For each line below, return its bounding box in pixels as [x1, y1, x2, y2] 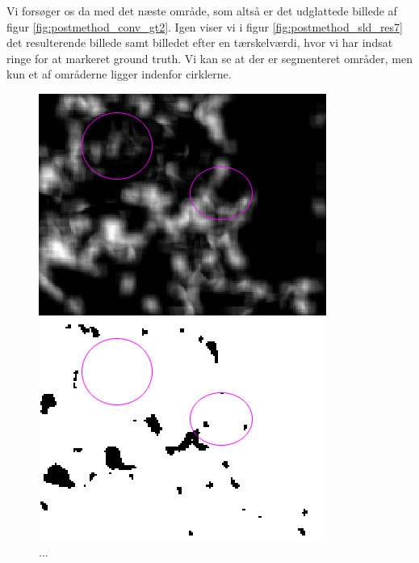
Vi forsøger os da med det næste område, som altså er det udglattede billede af [6, 2, 397, 19]
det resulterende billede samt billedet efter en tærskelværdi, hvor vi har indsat [6, 34, 393, 51]
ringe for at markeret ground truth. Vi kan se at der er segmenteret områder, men [6, 49, 413, 66]
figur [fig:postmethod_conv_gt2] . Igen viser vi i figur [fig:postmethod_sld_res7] [6, 18, 403, 35]
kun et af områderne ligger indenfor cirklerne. [6, 66, 232, 83]
